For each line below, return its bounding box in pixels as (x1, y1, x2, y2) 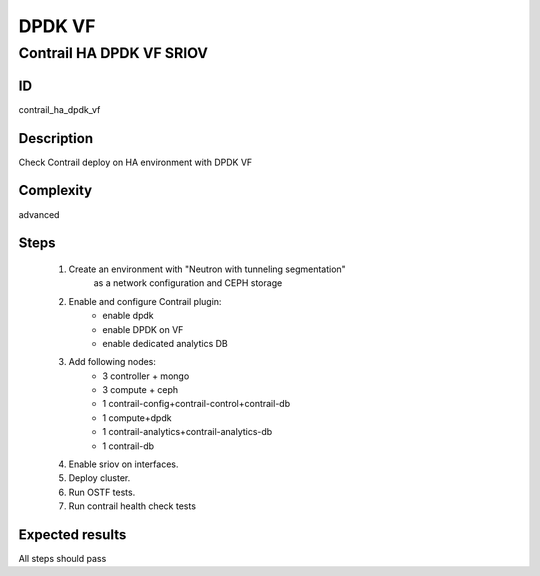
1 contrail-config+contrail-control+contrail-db (102, 398, 290, 410)
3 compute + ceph (102, 384, 179, 396)
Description (18, 130, 94, 147)
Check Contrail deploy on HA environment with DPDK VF (18, 156, 253, 168)
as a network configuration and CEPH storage (93, 277, 283, 289)
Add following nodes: (68, 356, 157, 368)
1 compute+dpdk (102, 411, 172, 424)
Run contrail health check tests (68, 500, 197, 512)
